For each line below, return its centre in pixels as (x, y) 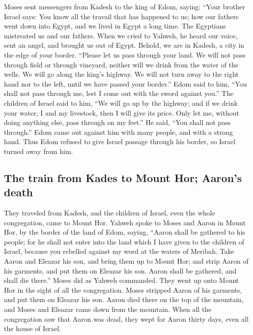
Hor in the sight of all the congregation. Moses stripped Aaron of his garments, (123, 289)
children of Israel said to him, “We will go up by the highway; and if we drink (121, 103)
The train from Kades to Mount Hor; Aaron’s (123, 177)
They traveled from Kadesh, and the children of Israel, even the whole (110, 213)
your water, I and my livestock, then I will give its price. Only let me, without (122, 112)
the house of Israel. (33, 328)
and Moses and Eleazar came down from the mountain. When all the (108, 309)
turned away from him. (39, 151)
